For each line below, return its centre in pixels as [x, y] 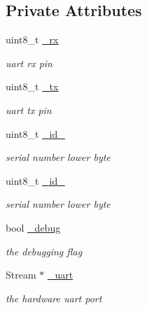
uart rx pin [29, 63]
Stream [21, 275]
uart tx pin [29, 110]
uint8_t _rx [32, 40]
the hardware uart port [54, 298]
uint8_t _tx [32, 86]
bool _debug [33, 227]
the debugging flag [44, 251]
